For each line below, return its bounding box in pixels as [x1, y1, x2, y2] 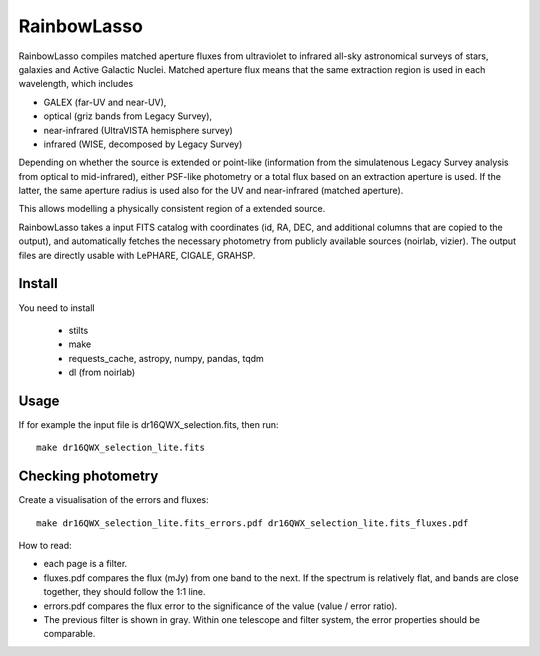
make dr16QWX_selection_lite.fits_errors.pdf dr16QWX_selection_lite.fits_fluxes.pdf [36, 517, 469, 529]
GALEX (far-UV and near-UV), [43, 96, 167, 108]
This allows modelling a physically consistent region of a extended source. [18, 203, 326, 215]
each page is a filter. [43, 558, 128, 570]
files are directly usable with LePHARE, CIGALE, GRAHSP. [18, 249, 256, 261]
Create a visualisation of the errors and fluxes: [18, 494, 209, 506]
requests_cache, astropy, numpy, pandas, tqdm [68, 352, 264, 364]
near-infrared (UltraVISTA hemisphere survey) [43, 124, 234, 136]
